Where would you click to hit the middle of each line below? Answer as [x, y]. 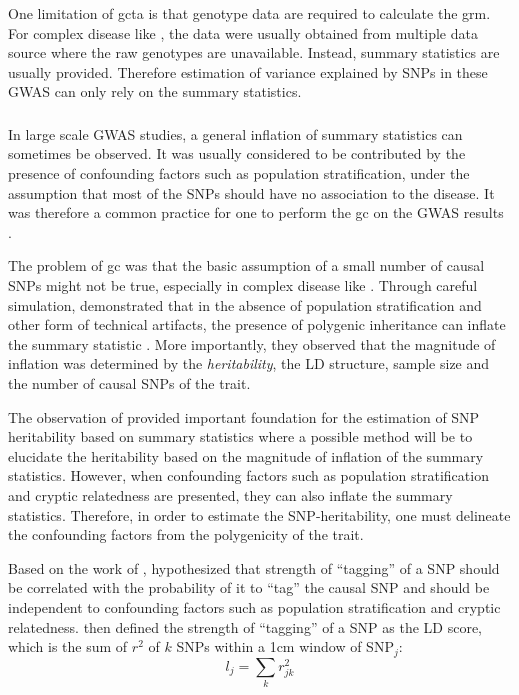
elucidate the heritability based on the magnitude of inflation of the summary [246, 455]
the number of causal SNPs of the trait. [129, 383]
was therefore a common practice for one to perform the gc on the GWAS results [256, 212]
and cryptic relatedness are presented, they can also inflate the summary [230, 494]
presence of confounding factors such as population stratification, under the [239, 173]
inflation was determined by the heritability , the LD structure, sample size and [249, 363]
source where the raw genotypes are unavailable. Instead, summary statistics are [254, 52]
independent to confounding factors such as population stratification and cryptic [254, 606]
